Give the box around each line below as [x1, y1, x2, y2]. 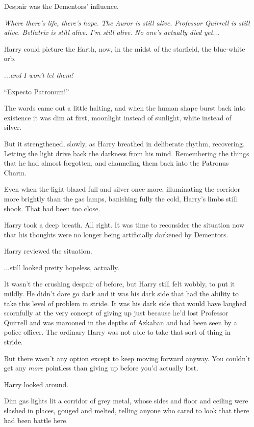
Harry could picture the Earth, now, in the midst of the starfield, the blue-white [4, 43, 245, 54]
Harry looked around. [4, 379, 69, 389]
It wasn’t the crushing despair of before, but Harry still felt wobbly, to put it [4, 279, 235, 289]
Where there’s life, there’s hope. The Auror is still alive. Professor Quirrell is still [4, 17, 250, 28]
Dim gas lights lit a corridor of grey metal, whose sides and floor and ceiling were [4, 396, 248, 406]
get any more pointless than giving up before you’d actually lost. [4, 363, 199, 373]
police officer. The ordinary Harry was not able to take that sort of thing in [4, 327, 231, 337]
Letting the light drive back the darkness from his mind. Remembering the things [4, 148, 249, 158]
